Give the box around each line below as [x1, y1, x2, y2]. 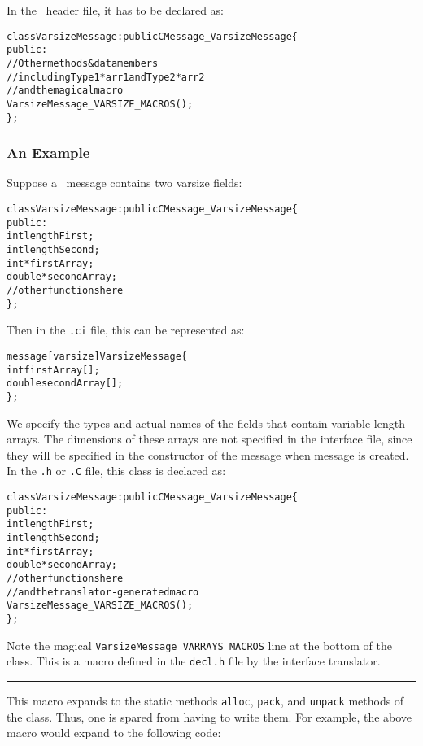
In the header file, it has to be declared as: [7, 2, 224, 18]
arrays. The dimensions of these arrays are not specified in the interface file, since [7, 430, 412, 447]
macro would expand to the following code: [7, 724, 221, 741]
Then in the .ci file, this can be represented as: [7, 321, 245, 338]
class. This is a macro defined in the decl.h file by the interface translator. [7, 652, 381, 670]
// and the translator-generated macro [7, 586, 199, 598]
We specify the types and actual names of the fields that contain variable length [7, 414, 405, 431]
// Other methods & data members [7, 57, 159, 69]
